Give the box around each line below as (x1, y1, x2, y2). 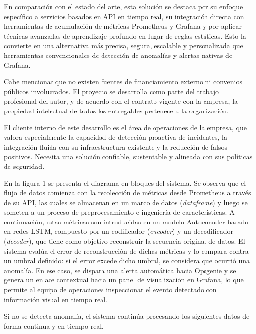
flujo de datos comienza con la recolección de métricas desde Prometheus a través (4, 187, 251, 198)
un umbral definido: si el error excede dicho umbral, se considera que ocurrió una (4, 255, 250, 266)
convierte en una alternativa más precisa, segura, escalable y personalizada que (4, 40, 243, 51)
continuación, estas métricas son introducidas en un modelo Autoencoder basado (4, 216, 249, 226)
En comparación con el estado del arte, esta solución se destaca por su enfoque (4, 1, 243, 11)
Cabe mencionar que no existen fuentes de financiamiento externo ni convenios (4, 76, 242, 87)
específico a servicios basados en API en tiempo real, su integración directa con (4, 11, 244, 21)
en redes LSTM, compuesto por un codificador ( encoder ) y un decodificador (4, 226, 234, 236)
